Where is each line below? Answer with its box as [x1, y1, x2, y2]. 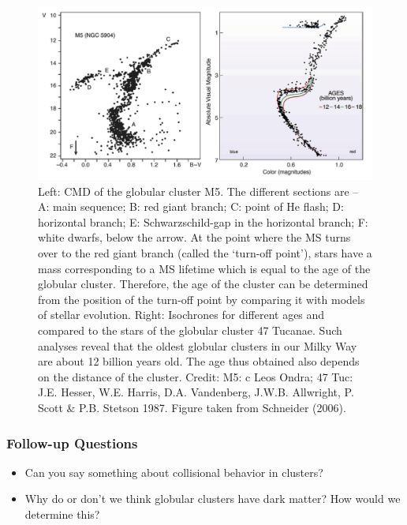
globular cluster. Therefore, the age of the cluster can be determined [38, 276, 368, 292]
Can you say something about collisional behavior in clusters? [24, 463, 323, 480]
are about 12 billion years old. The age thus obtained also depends [38, 353, 360, 369]
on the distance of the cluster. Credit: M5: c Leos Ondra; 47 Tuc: [38, 368, 353, 384]
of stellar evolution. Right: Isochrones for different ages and [38, 306, 325, 323]
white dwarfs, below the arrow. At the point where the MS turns [38, 229, 351, 246]
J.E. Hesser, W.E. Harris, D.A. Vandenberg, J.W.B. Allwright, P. [38, 384, 354, 400]
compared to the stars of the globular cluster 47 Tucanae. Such [38, 322, 342, 339]
